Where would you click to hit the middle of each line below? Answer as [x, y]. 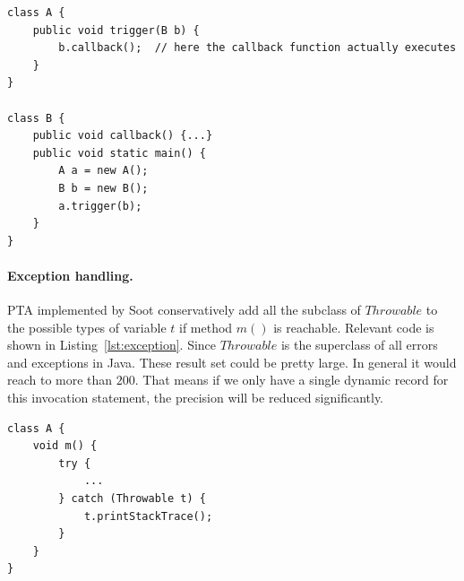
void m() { [65, 446]
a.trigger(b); [100, 206]
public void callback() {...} [123, 136]
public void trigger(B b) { [116, 30]
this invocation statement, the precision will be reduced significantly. [196, 398]
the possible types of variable [87, 327]
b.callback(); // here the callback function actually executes [258, 48]
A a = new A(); [103, 171]
